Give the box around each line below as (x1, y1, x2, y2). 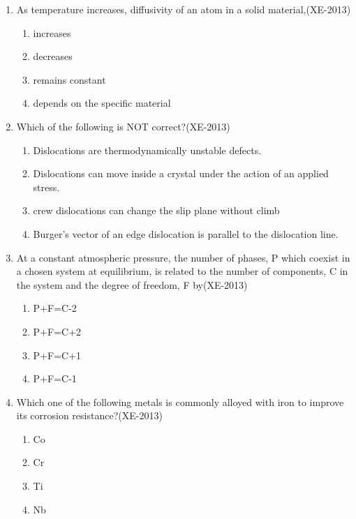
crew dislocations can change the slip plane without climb (33, 203, 280, 218)
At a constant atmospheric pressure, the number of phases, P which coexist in (16, 250, 350, 264)
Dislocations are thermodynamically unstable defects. (33, 142, 262, 157)
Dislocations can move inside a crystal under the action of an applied (33, 166, 329, 181)
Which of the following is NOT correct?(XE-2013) (16, 119, 230, 133)
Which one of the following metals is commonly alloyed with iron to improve (16, 394, 344, 409)
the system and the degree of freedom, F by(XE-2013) (16, 277, 248, 292)
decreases (33, 49, 73, 63)
